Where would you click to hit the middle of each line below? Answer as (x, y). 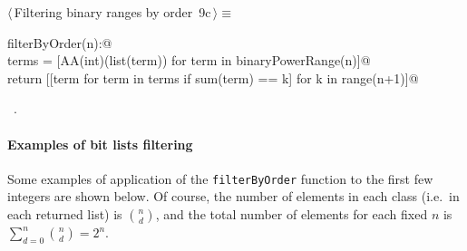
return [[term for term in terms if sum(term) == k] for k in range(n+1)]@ (213, 77)
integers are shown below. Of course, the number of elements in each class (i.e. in (233, 196)
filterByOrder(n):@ (60, 42)
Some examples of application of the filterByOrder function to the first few (220, 178)
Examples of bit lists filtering (100, 144)
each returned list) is (65, 214)
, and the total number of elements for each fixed (292, 214)
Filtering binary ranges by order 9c (112, 12)
